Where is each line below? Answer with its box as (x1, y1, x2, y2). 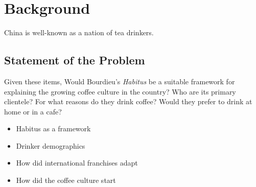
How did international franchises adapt (16, 157, 138, 168)
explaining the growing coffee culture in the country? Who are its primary (4, 86, 236, 97)
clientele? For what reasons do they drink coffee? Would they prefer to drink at (4, 96, 252, 107)
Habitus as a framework (16, 123, 91, 134)
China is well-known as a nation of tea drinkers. (4, 27, 154, 38)
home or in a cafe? (4, 106, 62, 116)
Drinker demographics (16, 140, 85, 151)
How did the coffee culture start (16, 175, 116, 185)
